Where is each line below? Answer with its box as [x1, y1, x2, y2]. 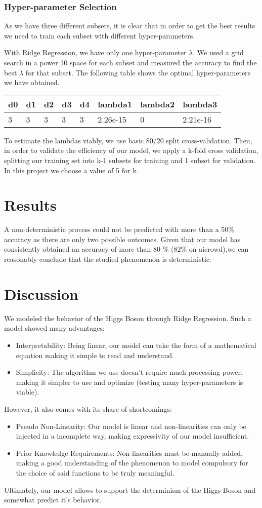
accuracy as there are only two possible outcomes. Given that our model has [4, 233, 241, 244]
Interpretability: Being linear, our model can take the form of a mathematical [16, 339, 256, 350]
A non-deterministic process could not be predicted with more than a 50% [4, 224, 234, 235]
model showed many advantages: [4, 323, 105, 333]
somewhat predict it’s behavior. [4, 494, 102, 505]
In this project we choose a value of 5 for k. [4, 165, 139, 175]
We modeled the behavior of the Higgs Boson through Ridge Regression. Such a [4, 312, 251, 323]
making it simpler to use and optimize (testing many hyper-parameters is [16, 376, 243, 387]
